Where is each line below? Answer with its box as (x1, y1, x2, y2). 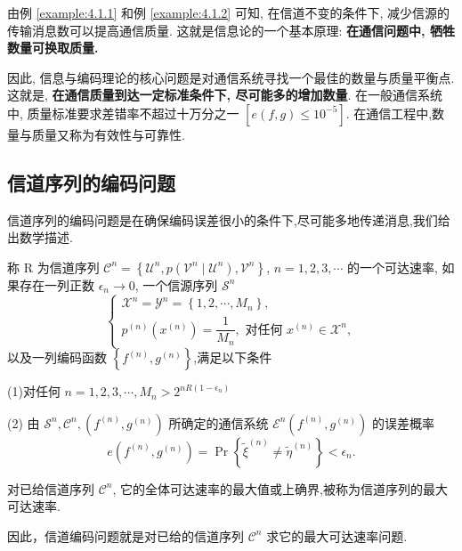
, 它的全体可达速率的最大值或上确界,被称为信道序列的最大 (112, 479, 448, 498)
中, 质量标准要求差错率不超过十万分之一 (7, 103, 239, 122)
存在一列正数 (19, 275, 94, 294)
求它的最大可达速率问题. (266, 526, 408, 545)
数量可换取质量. (7, 38, 99, 57)
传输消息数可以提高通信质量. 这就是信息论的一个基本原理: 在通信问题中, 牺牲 (7, 20, 455, 39)
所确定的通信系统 (168, 413, 269, 432)
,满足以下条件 (193, 348, 272, 367)
